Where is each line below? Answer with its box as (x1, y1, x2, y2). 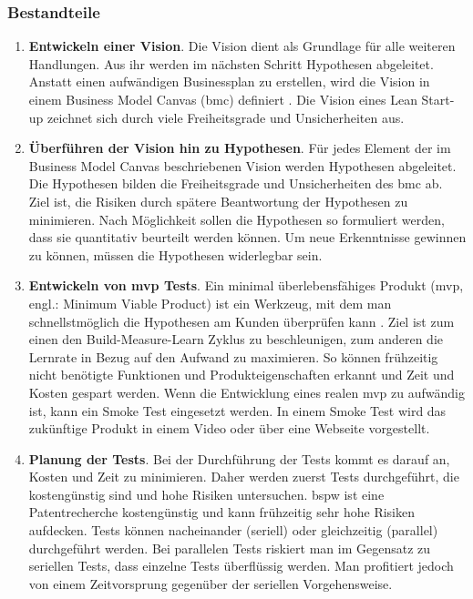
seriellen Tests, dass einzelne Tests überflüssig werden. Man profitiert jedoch (28, 556, 454, 575)
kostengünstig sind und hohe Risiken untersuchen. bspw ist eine (28, 484, 385, 503)
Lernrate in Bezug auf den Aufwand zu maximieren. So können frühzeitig (28, 347, 438, 366)
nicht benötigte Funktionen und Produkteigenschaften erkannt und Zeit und (28, 365, 455, 384)
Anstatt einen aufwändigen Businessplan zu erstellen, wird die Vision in (28, 72, 430, 91)
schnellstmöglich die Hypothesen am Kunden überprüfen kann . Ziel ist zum (28, 311, 455, 330)
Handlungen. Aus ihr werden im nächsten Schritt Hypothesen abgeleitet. (28, 54, 434, 73)
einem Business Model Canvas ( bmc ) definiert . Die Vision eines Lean (28, 90, 417, 108)
